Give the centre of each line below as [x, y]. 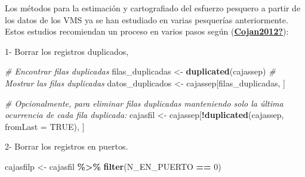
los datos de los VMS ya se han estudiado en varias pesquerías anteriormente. [147, 19]
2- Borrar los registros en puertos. [67, 146]
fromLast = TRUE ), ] [45, 126]
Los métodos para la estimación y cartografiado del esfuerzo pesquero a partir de [153, 8]
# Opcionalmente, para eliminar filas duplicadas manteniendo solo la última [144, 103]
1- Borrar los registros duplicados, [67, 51]
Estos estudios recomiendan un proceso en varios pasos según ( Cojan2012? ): [147, 31]
